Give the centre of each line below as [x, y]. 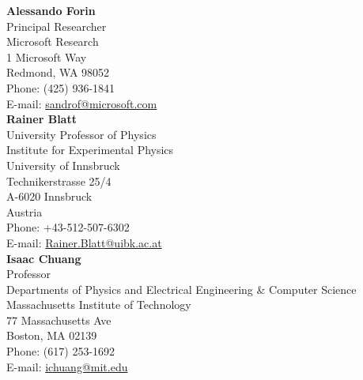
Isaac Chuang [44, 258]
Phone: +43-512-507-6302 [68, 227]
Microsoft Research [53, 41]
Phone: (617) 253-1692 [61, 351]
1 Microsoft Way [47, 56]
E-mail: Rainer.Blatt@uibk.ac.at [84, 242]
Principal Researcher [57, 26]
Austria [25, 211]
